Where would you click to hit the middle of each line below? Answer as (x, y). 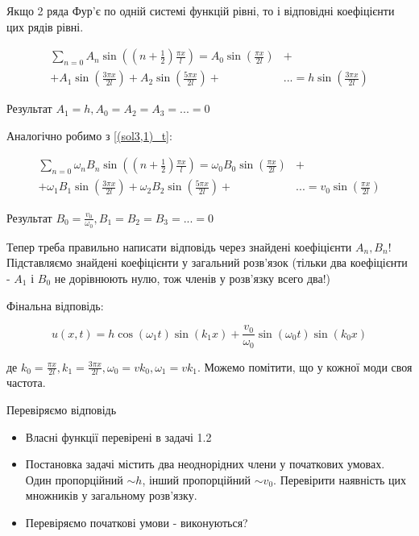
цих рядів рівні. (45, 26)
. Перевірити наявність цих (340, 479)
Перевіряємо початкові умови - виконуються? (137, 523)
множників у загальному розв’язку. (111, 495)
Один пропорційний (74, 479)
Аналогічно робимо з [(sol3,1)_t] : (89, 135)
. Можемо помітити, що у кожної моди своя (305, 366)
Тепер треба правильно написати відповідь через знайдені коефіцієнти (179, 246)
